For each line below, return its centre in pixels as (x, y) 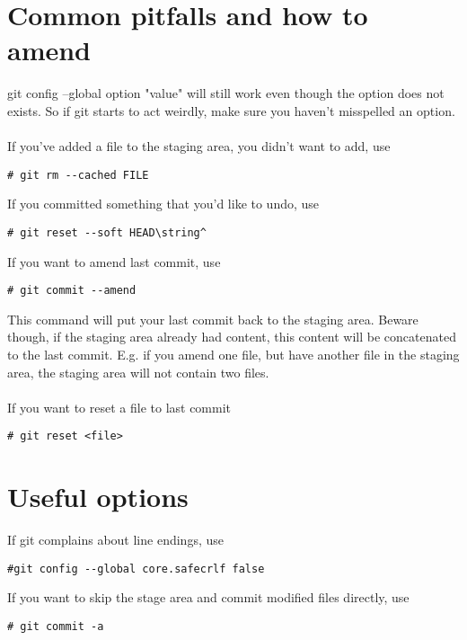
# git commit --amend (72, 291)
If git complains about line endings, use (115, 540)
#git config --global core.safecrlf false (136, 569)
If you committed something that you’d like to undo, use (163, 204)
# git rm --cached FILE (78, 175)
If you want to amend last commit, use (114, 261)
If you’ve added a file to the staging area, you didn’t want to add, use (199, 146)
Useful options (98, 497)
